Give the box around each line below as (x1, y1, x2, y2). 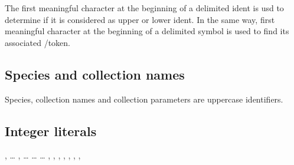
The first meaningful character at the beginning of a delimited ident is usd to (5, 2, 284, 14)
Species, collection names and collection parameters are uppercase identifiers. (5, 93, 283, 105)
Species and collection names (5, 65, 185, 83)
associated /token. (5, 36, 70, 48)
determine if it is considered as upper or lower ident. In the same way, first (5, 13, 275, 25)
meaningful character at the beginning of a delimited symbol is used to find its (5, 25, 289, 37)
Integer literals (5, 121, 97, 140)
